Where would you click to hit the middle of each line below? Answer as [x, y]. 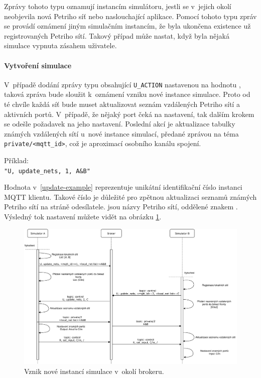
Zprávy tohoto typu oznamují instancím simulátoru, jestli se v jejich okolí [118, 6]
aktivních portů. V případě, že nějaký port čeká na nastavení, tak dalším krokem [129, 114]
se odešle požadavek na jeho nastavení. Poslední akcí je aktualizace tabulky [120, 124]
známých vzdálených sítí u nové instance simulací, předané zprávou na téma [121, 133]
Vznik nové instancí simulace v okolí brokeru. [94, 371]
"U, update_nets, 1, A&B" [47, 171]
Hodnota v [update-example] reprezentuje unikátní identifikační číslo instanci [123, 187]
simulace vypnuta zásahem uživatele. [60, 45]
